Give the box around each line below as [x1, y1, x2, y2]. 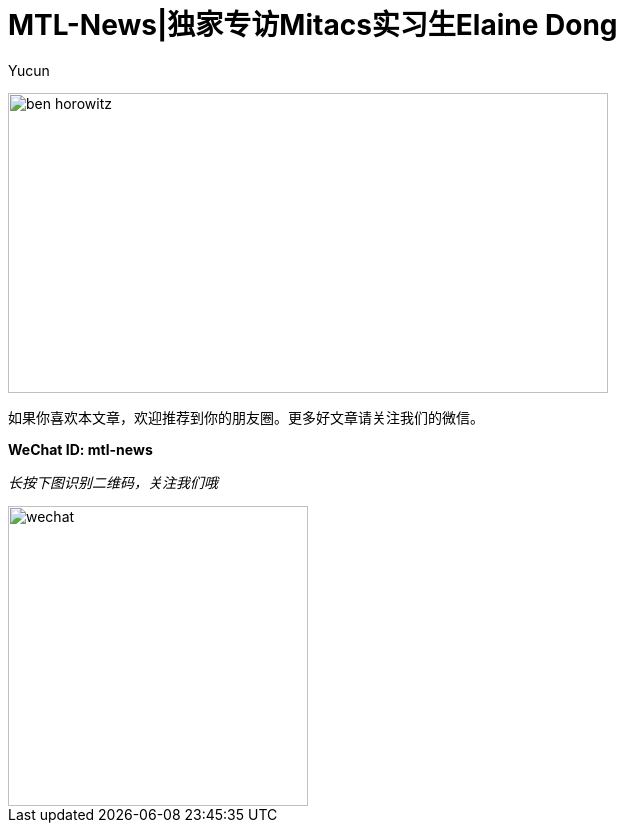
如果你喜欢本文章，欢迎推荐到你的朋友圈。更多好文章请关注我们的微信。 [8, 408, 484, 426]
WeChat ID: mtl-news [8, 440, 153, 458]
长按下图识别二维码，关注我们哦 [8, 473, 218, 491]
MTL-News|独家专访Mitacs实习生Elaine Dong [8, 8, 618, 42]
